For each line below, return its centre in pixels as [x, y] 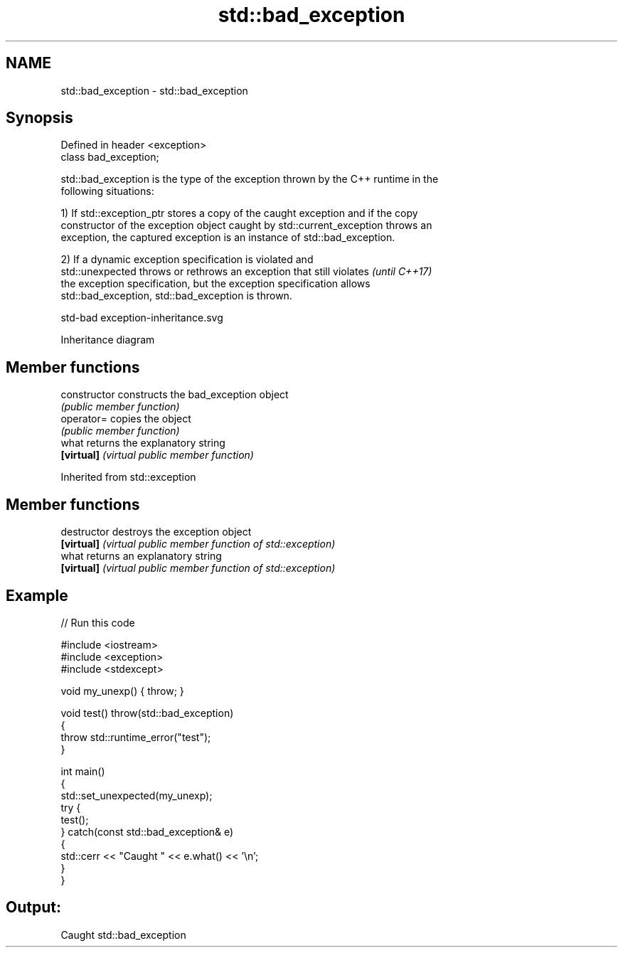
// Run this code [98, 622]
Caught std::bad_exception [123, 935]
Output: [33, 907]
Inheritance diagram [108, 340]
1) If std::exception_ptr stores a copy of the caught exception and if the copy [239, 213]
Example [37, 595]
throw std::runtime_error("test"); [136, 737]
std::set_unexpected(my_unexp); [137, 795]
